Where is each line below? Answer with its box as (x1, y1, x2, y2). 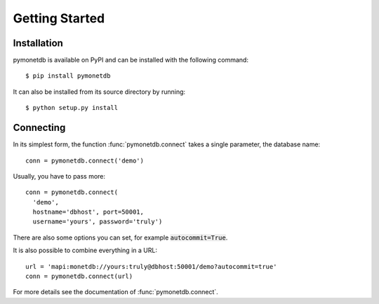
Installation (13, 37, 63, 49)
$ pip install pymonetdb (25, 72, 111, 80)
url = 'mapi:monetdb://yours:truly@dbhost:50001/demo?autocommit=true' (25, 263, 277, 270)
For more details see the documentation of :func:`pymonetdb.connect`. (13, 288, 219, 296)
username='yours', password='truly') (32, 218, 163, 226)
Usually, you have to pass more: (13, 172, 105, 180)
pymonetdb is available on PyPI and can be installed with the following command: (13, 56, 249, 64)
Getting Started (13, 11, 105, 26)
